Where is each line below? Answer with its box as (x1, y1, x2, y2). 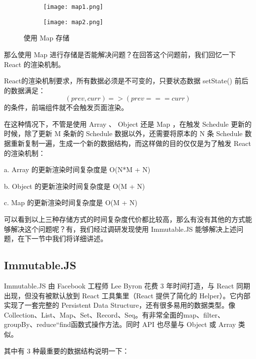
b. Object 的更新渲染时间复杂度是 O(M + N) (4, 180, 145, 191)
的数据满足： (4, 85, 45, 95)
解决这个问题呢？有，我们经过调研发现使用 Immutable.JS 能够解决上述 (10, 223, 237, 234)
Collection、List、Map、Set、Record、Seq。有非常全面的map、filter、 (4, 309, 224, 320)
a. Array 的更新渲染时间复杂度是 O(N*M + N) (4, 164, 151, 175)
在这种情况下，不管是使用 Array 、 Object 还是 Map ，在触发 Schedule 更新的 (4, 118, 252, 129)
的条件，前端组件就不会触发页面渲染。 (4, 102, 128, 112)
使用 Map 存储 (24, 33, 69, 43)
